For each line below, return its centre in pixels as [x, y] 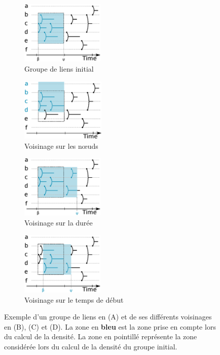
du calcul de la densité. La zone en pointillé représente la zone [101, 336]
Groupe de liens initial [59, 68]
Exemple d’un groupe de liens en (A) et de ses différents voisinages [108, 317]
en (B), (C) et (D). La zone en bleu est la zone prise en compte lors [110, 326]
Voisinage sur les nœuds [61, 146]
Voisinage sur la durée [59, 223]
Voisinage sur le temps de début [74, 299]
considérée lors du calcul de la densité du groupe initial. [91, 347]
